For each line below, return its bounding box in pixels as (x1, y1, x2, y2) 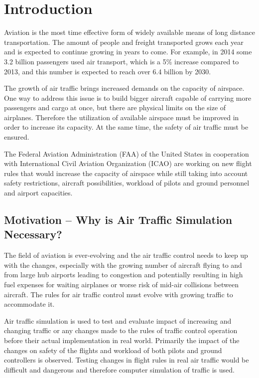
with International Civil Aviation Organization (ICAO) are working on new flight (4, 158, 252, 169)
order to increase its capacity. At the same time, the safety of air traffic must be (4, 122, 249, 132)
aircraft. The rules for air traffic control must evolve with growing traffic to (4, 289, 233, 299)
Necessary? (4, 226, 62, 242)
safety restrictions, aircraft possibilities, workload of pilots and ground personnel (4, 178, 250, 188)
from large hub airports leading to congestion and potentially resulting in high (4, 269, 243, 280)
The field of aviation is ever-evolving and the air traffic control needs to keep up (4, 250, 248, 260)
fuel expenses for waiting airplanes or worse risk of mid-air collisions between (4, 279, 239, 289)
